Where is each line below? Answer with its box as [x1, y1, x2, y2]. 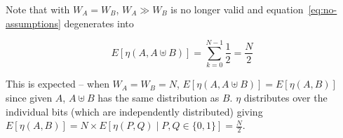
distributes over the [243, 90, 328, 104]
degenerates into [64, 15, 134, 30]
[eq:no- [308, 2, 337, 16]
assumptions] [6, 15, 61, 30]
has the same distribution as [97, 90, 220, 104]
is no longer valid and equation [170, 2, 304, 16]
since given [6, 90, 53, 104]
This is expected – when [6, 76, 109, 91]
